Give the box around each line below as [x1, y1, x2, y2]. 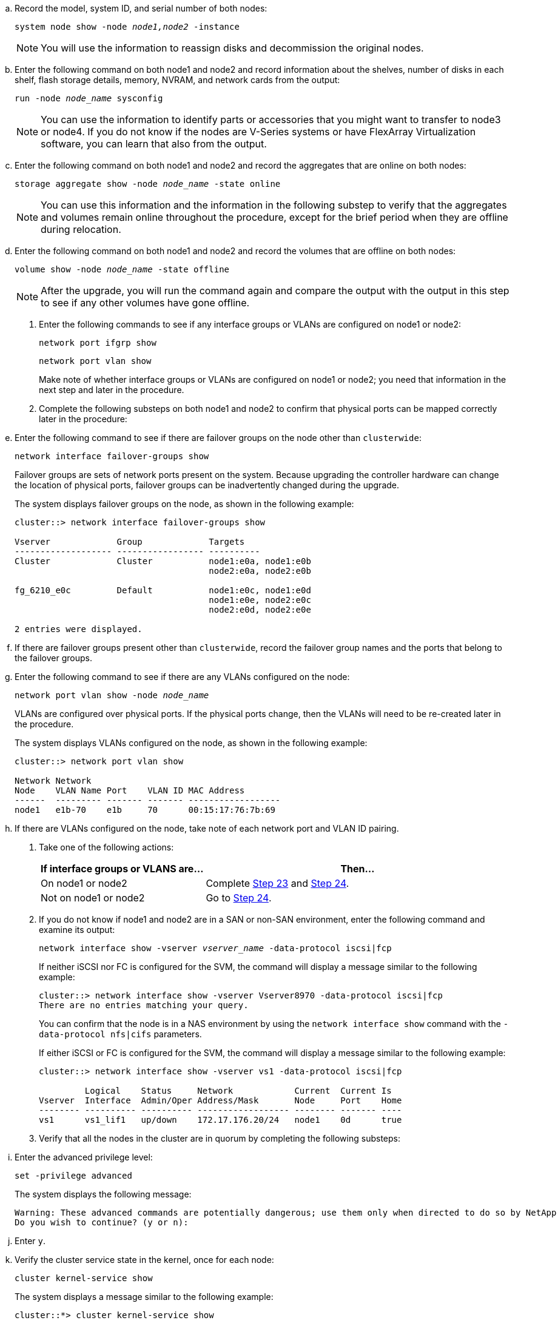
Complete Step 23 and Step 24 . [206, 877, 349, 889]
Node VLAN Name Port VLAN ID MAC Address [15, 786, 245, 795]
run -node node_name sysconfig [15, 93, 163, 103]
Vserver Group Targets [15, 537, 245, 547]
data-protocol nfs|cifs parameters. [39, 1029, 202, 1039]
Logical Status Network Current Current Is [84, 1086, 392, 1096]
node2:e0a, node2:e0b [209, 566, 311, 576]
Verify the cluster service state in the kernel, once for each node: [15, 1254, 274, 1265]
